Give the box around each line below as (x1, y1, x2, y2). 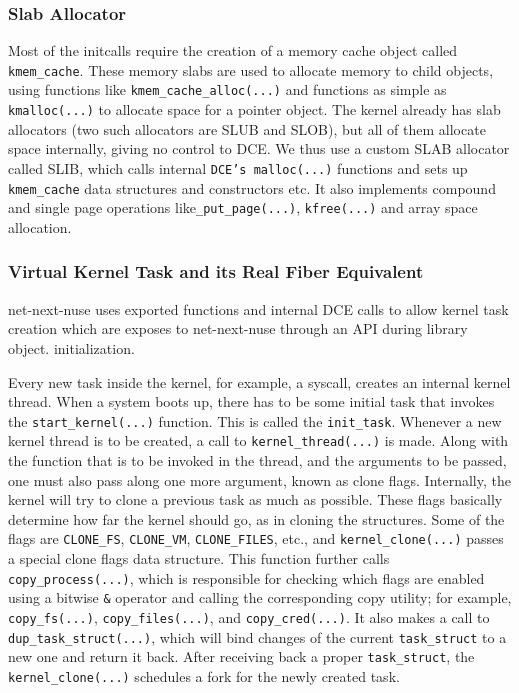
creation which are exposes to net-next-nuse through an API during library (8, 318, 468, 339)
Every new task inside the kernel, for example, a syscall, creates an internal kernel (8, 371, 511, 392)
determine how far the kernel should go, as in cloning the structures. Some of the (8, 508, 505, 529)
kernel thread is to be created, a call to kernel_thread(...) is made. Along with (8, 430, 509, 451)
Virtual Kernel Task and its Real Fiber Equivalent (8, 259, 424, 284)
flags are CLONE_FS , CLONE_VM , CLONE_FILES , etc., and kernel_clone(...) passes (8, 528, 504, 549)
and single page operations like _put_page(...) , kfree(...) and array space (8, 197, 478, 218)
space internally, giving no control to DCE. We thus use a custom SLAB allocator (8, 138, 510, 159)
